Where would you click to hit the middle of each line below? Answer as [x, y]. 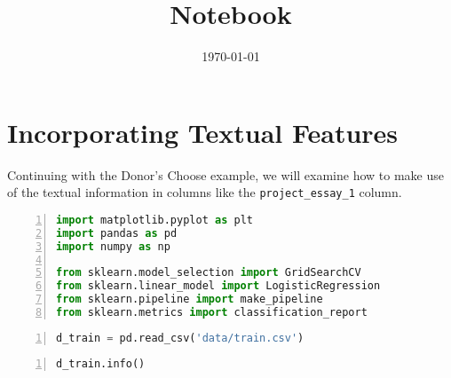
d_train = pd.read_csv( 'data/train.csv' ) [180, 338]
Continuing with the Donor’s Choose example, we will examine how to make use [225, 174]
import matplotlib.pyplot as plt [154, 220]
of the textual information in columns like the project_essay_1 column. [205, 192]
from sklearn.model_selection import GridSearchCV [209, 273]
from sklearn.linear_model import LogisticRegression [218, 286]
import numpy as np [113, 246]
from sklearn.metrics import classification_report [212, 313]
